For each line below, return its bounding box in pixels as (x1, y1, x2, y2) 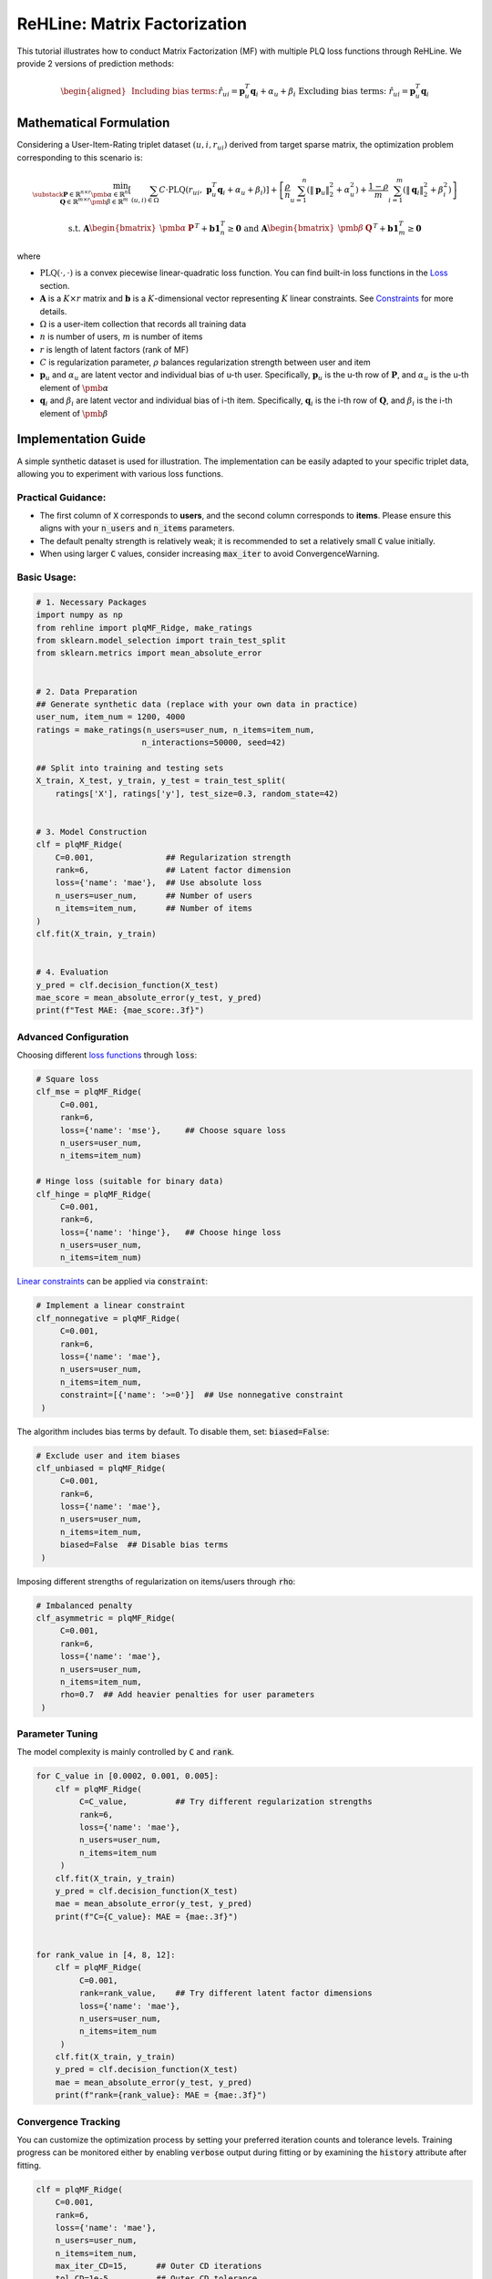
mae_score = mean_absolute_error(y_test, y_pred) (36, 992, 262, 1003)
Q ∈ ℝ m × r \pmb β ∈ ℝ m (59, 196, 129, 206)
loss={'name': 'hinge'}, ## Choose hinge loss (59, 1227, 282, 1237)
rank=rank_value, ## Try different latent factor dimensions (78, 1988, 373, 1998)
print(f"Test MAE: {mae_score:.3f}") (36, 1005, 205, 1016)
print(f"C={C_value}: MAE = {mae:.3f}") (55, 1911, 239, 1922)
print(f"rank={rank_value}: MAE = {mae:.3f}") (55, 2090, 268, 2100)
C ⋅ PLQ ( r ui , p (159, 185, 213, 198)
